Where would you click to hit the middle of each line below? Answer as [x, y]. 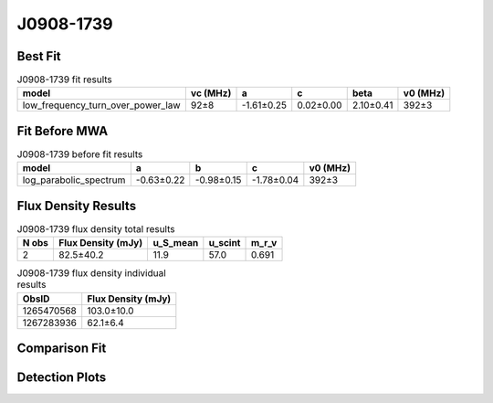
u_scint [225, 243]
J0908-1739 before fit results [80, 154]
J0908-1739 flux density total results [96, 229]
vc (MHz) [211, 93]
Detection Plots [62, 378]
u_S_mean [176, 243]
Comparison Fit [62, 349]
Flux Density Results [77, 206]
